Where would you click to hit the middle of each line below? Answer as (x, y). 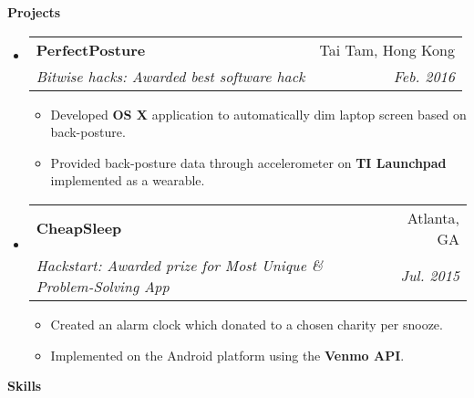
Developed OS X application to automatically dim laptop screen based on (258, 114)
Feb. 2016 (424, 76)
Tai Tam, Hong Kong (387, 49)
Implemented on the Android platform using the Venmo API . (227, 355)
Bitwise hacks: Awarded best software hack (170, 76)
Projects (34, 12)
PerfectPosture (91, 49)
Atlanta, (433, 217)
